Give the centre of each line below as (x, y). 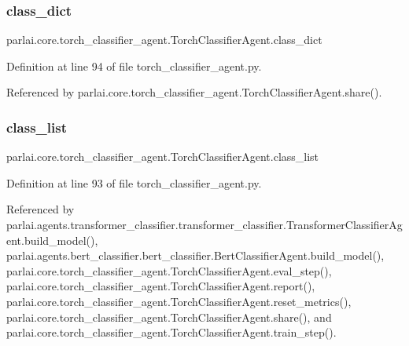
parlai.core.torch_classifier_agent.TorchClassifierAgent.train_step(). (171, 332)
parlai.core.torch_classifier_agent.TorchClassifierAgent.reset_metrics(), (179, 301)
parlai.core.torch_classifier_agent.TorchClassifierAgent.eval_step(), (169, 270)
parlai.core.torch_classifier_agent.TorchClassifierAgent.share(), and (169, 317)
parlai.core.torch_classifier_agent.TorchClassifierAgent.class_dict (164, 40)
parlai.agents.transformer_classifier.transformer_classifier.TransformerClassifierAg (204, 224)
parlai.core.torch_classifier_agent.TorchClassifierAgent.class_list (163, 157)
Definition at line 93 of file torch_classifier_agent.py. (134, 182)
